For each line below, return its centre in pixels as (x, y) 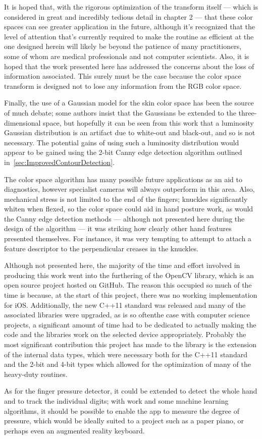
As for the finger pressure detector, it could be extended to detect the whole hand (131, 391)
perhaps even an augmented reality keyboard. (74, 430)
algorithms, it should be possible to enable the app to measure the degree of (122, 410)
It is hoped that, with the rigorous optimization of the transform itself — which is (131, 7)
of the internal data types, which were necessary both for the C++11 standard (126, 354)
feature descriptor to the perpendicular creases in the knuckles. (101, 248)
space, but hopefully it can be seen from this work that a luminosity (148, 122)
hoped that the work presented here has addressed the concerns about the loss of (129, 66)
